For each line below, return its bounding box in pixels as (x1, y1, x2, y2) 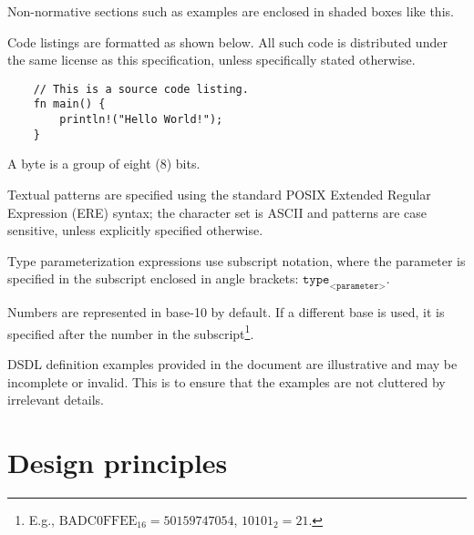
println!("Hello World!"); (59, 113, 223, 127)
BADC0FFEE (58, 514, 138, 528)
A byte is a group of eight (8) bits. (7, 154, 201, 173)
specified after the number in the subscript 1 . (7, 321, 254, 343)
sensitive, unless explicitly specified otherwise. (7, 221, 263, 240)
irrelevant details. (7, 390, 104, 409)
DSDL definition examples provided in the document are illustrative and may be (7, 355, 458, 374)
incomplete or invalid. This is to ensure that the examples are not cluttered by (7, 372, 446, 391)
